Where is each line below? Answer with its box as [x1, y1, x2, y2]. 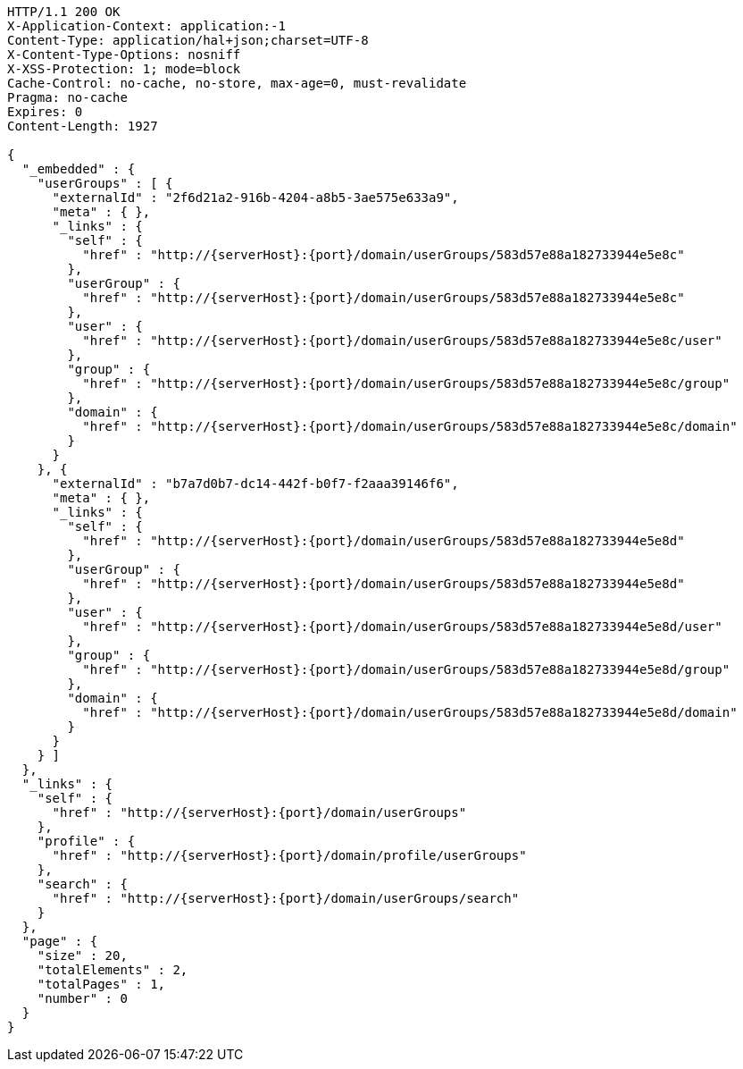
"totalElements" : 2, [37, 963, 188, 977]
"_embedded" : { [21, 162, 136, 176]
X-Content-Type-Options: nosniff [7, 47, 241, 62]
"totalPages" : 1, [37, 977, 166, 991]
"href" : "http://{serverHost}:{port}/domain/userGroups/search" [52, 891, 520, 905]
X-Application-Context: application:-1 [7, 19, 286, 33]
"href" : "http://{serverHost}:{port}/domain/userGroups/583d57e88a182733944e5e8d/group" [82, 662, 730, 677]
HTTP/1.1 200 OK [7, 4, 121, 19]
